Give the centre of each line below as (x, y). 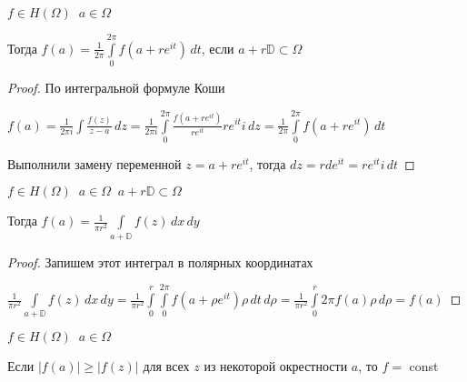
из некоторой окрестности (276, 366)
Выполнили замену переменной (94, 163)
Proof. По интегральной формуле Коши (116, 88)
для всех (166, 366)
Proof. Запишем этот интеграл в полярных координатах (160, 261)
